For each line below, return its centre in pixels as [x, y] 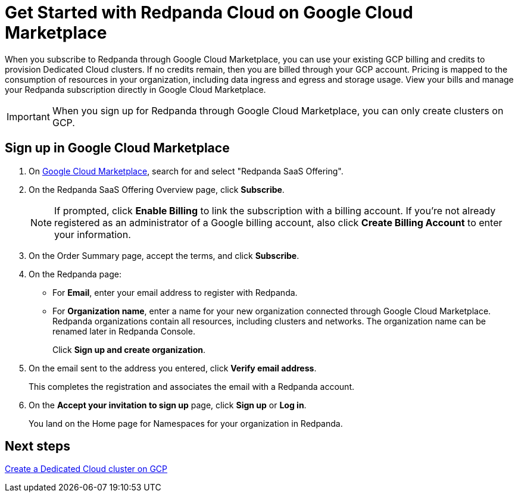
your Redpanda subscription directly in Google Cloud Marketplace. [135, 89]
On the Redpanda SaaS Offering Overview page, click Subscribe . [157, 189]
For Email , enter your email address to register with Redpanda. [175, 292]
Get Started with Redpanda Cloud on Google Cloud [209, 12]
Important [28, 116]
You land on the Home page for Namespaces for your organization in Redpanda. [186, 423]
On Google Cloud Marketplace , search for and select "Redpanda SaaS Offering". [186, 171]
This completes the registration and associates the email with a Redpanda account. [191, 386]
